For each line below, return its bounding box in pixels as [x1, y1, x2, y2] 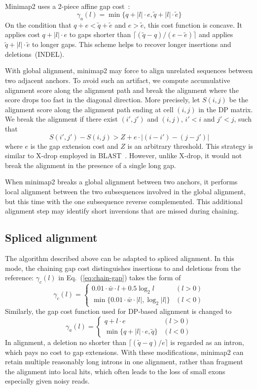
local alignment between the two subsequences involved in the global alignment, [5, 186, 246, 196]
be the [229, 94, 248, 105]
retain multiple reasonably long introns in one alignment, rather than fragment [5, 356, 243, 367]
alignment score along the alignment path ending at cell [5, 104, 174, 114]
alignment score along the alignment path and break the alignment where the [5, 85, 239, 95]
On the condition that [5, 19, 72, 30]
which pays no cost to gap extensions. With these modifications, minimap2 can [5, 346, 244, 357]
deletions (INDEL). [5, 48, 65, 59]
